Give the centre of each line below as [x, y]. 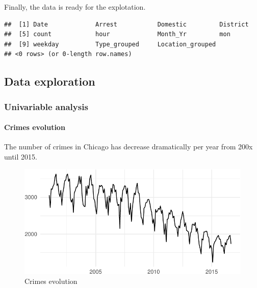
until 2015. [21, 156]
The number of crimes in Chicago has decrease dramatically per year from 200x [128, 147]
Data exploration [50, 81]
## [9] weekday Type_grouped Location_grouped [110, 44]
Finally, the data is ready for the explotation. [75, 7]
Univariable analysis [46, 106]
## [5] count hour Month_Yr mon [117, 34]
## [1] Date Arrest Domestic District [126, 24]
